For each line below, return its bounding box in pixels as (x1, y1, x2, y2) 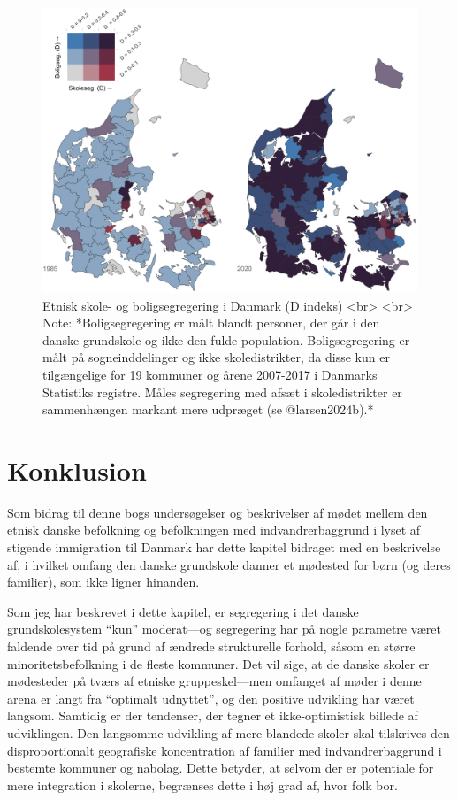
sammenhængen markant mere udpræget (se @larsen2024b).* (42, 400, 374, 419)
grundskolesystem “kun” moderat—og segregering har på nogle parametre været (7, 619, 441, 638)
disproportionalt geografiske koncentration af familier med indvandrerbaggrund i (7, 741, 442, 759)
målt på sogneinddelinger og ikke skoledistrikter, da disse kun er (42, 348, 390, 366)
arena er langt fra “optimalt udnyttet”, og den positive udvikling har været (7, 688, 415, 707)
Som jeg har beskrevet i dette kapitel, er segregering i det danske (7, 602, 359, 620)
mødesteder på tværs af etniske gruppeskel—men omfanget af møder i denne (7, 672, 422, 690)
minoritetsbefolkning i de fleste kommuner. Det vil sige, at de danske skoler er (7, 654, 430, 673)
